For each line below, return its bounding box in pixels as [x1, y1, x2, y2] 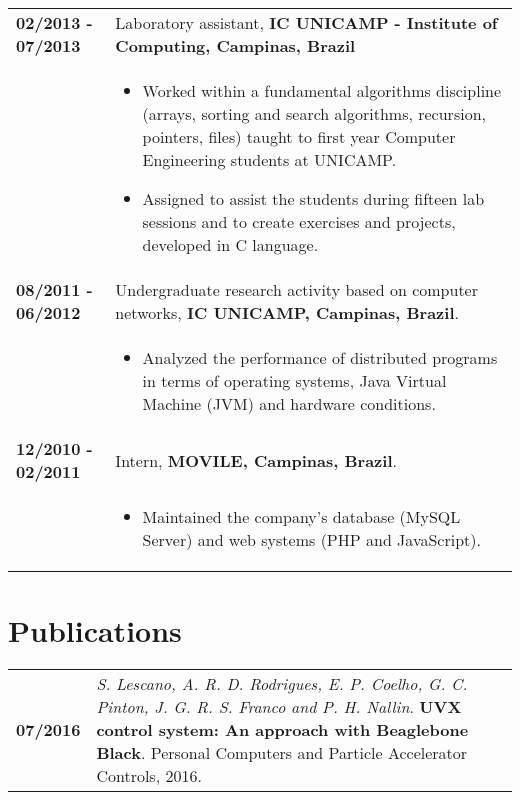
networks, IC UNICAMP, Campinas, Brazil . [115, 301, 459, 324]
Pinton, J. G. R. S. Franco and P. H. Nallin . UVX [96, 695, 462, 719]
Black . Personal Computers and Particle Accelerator [96, 741, 468, 765]
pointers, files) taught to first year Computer [142, 125, 456, 148]
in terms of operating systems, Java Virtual [142, 369, 447, 392]
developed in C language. [142, 233, 319, 256]
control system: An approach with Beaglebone [96, 718, 469, 742]
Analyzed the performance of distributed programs [142, 346, 498, 369]
